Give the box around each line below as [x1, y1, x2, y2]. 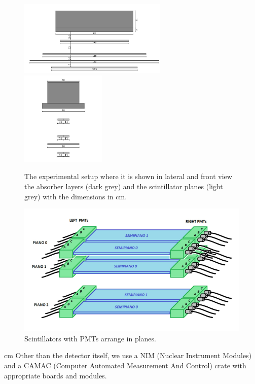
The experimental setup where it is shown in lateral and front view [24, 171, 232, 182]
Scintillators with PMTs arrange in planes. [24, 333, 156, 343]
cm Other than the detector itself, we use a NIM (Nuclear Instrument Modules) [4, 350, 252, 361]
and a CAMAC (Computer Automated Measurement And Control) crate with [4, 360, 246, 370]
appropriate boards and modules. [4, 370, 107, 380]
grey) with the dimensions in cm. [24, 191, 127, 201]
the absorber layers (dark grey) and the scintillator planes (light [24, 181, 223, 191]
